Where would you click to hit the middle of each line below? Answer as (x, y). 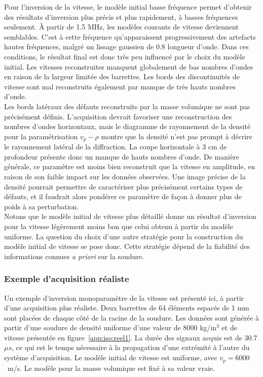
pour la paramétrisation (41, 136)
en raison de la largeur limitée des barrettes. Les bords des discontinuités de (122, 76)
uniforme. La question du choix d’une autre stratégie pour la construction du (124, 236)
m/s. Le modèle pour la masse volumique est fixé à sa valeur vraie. (111, 368)
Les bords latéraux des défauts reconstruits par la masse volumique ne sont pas (127, 106)
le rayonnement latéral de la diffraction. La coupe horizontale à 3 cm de (116, 147)
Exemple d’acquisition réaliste (67, 279)
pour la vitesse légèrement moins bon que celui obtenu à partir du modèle (119, 226)
